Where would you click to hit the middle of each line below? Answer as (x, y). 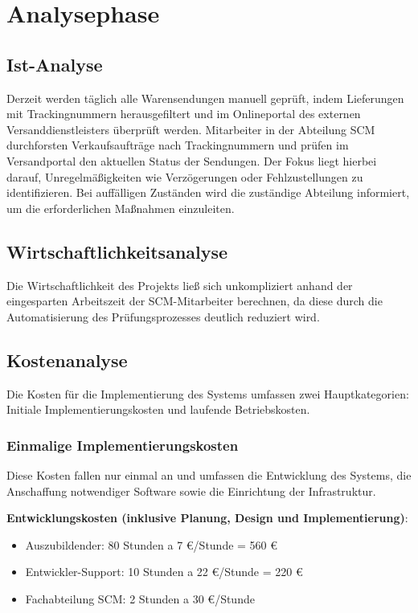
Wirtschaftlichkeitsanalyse (117, 251)
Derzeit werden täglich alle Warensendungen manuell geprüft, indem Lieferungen (205, 98)
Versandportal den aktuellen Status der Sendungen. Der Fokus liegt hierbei (192, 160)
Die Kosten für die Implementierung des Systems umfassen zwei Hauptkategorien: (208, 393)
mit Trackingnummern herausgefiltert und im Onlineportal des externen (184, 114)
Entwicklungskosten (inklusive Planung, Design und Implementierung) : (207, 518)
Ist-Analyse (55, 64)
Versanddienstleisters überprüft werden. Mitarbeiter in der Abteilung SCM (191, 129)
